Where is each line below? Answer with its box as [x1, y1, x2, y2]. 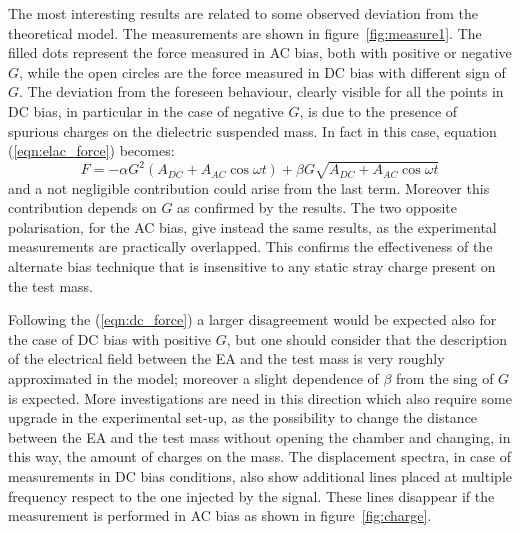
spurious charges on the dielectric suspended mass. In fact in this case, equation [8, 120, 497, 141]
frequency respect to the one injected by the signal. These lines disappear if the [8, 485, 495, 506]
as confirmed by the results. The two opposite [177, 197, 458, 218]
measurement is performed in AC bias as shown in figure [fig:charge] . [8, 505, 432, 526]
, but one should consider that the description [226, 328, 508, 349]
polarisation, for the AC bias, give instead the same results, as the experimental [8, 216, 497, 237]
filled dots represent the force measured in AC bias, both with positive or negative [8, 42, 512, 63]
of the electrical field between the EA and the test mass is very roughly [8, 348, 445, 369]
